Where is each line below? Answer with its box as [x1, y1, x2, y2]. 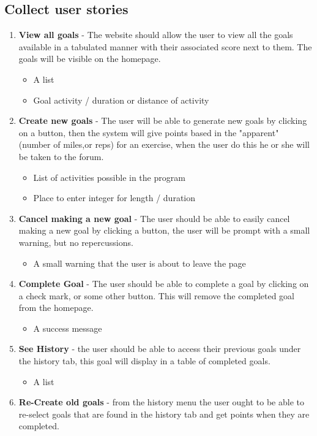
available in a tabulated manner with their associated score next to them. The [18, 40, 312, 53]
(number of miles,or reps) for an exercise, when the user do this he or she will [18, 138, 310, 151]
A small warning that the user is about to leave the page [33, 256, 246, 269]
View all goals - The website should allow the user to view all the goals [18, 28, 293, 41]
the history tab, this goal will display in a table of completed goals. [18, 354, 270, 367]
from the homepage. [18, 301, 94, 314]
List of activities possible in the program [33, 170, 185, 183]
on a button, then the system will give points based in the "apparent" [18, 126, 279, 139]
